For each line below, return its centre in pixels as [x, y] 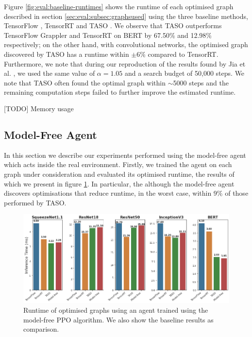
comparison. [41, 329]
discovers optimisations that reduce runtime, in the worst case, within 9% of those [126, 193]
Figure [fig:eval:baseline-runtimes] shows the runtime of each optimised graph [119, 6]
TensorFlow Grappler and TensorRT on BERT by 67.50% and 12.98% [108, 35]
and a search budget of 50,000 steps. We [185, 73]
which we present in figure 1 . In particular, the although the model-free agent [119, 183]
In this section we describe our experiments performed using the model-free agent [125, 155]
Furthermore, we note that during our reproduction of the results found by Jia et [125, 63]
